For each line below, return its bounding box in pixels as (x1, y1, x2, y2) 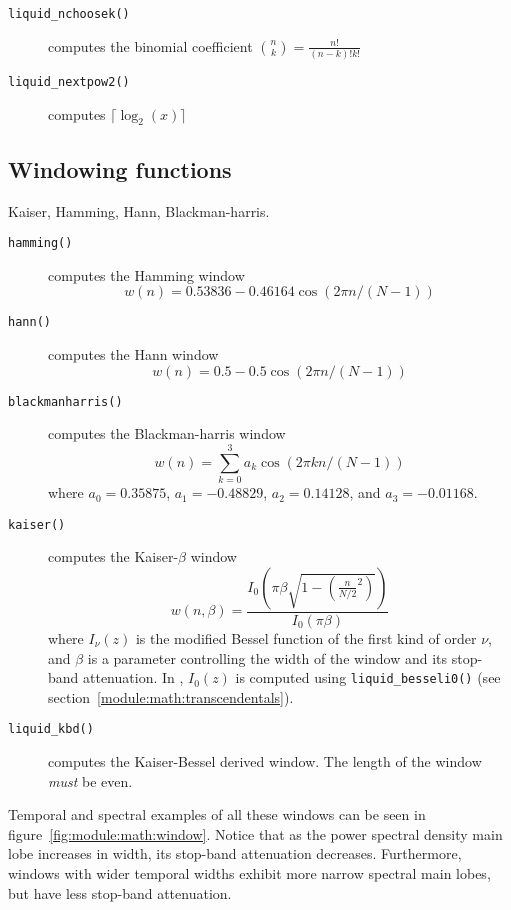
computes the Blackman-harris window (48, 423, 286, 444)
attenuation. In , (83, 667, 184, 688)
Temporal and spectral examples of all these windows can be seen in (8, 804, 426, 825)
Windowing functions (8, 153, 232, 184)
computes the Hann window (48, 344, 219, 365)
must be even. (48, 770, 133, 791)
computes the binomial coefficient (48, 35, 253, 56)
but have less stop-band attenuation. (8, 882, 232, 903)
